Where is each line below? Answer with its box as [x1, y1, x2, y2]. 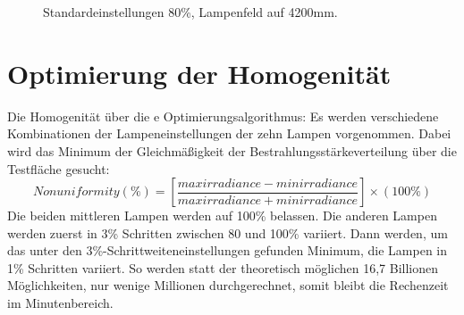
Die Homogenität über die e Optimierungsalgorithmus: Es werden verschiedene [7, 106, 439, 125]
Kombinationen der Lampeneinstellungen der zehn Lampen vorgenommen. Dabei [7, 124, 451, 143]
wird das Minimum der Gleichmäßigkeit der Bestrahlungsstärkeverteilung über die [7, 141, 457, 160]
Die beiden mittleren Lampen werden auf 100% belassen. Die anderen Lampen [7, 206, 437, 225]
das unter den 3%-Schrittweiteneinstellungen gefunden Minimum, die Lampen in [7, 241, 448, 260]
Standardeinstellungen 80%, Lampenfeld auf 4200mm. [43, 3, 338, 21]
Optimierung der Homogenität [7, 54, 392, 91]
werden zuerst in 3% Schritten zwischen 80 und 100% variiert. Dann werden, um [7, 223, 448, 242]
